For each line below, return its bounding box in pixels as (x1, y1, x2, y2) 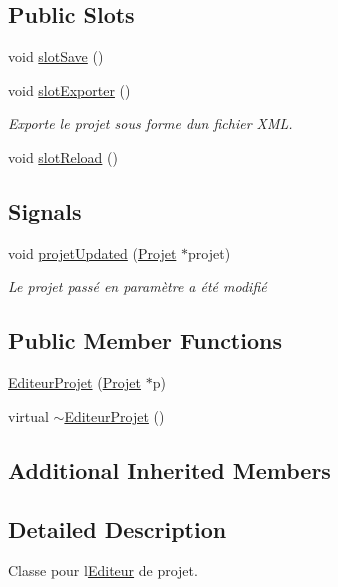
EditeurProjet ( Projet (8, 372, 141, 393)
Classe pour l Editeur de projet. (8, 560, 198, 581)
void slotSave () (8, 46, 104, 67)
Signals (8, 195, 82, 226)
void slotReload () (8, 146, 118, 167)
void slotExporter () (8, 79, 131, 100)
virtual (8, 405, 49, 426)
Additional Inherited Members (8, 454, 331, 485)
